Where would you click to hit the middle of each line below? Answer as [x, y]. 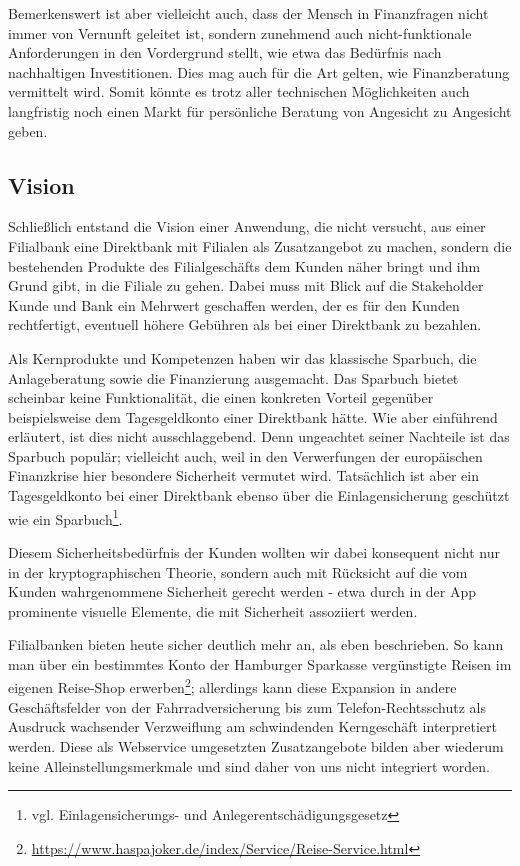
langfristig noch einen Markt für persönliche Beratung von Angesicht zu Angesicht [260, 110]
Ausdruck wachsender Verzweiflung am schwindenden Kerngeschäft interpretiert [253, 726]
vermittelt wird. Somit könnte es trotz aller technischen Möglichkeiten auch [239, 91]
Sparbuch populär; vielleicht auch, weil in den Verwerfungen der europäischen [245, 455]
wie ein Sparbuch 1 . [65, 517]
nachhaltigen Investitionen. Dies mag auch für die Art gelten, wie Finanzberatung [259, 71]
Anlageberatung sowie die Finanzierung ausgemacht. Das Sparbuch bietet [233, 377]
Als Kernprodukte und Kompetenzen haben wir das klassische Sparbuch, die [242, 357]
